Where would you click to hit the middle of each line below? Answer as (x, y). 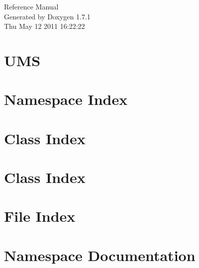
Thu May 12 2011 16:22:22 (45, 26)
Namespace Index (66, 99)
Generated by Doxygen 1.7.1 (47, 16)
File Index (40, 216)
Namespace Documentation (100, 255)
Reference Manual (31, 6)
